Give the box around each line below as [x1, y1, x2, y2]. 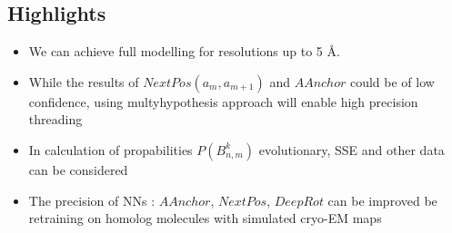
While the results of [28, 72, 139, 91]
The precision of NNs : [28, 190, 156, 209]
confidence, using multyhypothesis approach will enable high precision [28, 92, 418, 111]
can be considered [28, 160, 128, 179]
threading [28, 110, 83, 129]
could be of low [349, 72, 435, 91]
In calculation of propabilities [28, 140, 193, 159]
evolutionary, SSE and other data [258, 140, 445, 159]
